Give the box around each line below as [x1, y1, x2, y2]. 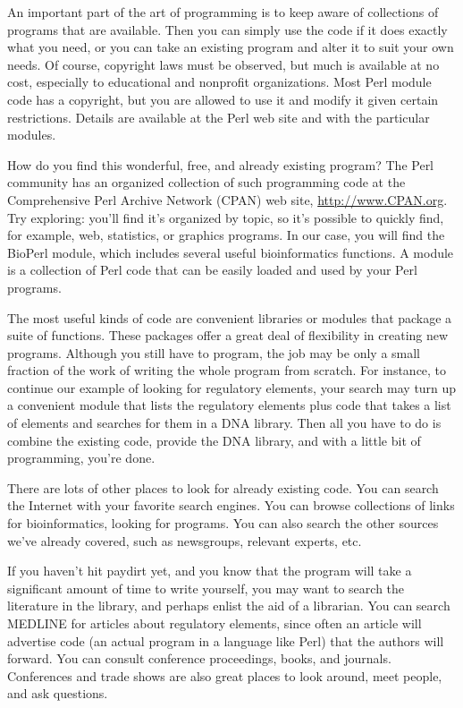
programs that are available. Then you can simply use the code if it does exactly [7, 20, 448, 38]
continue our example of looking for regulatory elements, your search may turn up [7, 378, 457, 397]
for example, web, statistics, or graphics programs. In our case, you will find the [7, 226, 445, 244]
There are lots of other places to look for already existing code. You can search [7, 478, 439, 497]
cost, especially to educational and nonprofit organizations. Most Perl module [7, 73, 432, 91]
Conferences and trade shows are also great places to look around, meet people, [7, 666, 442, 685]
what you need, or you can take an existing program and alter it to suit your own [7, 38, 454, 56]
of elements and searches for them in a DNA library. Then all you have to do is [7, 414, 442, 432]
